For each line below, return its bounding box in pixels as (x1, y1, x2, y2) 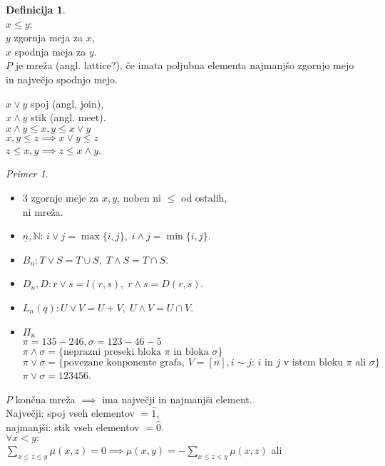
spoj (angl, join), (31, 95, 104, 110)
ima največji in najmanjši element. (102, 391, 252, 406)
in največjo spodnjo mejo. (6, 71, 118, 86)
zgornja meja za (14, 30, 83, 45)
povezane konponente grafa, (63, 357, 185, 368)
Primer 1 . (6, 166, 48, 181)
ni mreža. (22, 204, 63, 219)
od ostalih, (180, 190, 227, 204)
